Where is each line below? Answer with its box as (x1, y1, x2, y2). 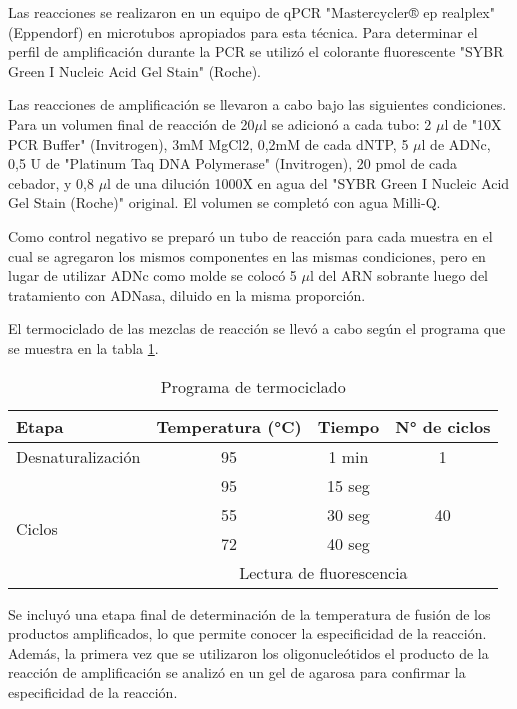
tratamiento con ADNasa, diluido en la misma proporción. (8, 284, 366, 305)
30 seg (327, 502, 370, 526)
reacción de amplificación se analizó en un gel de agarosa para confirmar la (8, 662, 466, 683)
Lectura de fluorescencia (239, 560, 408, 584)
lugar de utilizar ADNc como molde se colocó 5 (8, 265, 297, 286)
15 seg (327, 473, 370, 497)
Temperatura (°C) (156, 414, 302, 438)
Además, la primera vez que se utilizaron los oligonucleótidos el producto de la (8, 642, 489, 663)
